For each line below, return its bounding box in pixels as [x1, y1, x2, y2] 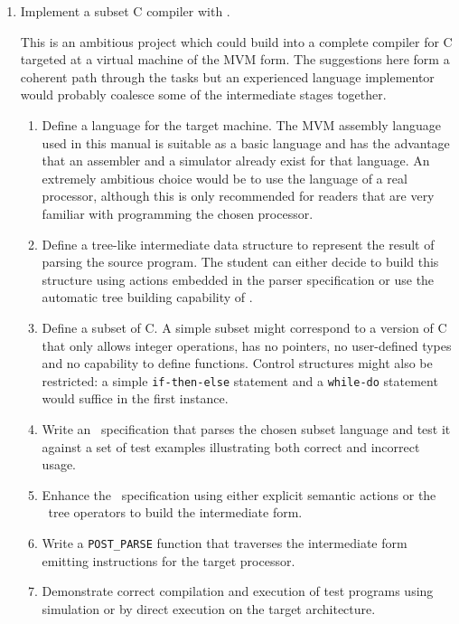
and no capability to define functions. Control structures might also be [42, 354, 433, 373]
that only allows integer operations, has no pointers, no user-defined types [42, 336, 452, 355]
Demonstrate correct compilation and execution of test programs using [42, 581, 434, 600]
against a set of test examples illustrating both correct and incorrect [42, 437, 420, 456]
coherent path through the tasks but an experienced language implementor [20, 67, 435, 86]
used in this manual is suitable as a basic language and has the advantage [42, 133, 450, 152]
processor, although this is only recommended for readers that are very [42, 186, 435, 205]
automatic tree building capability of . [42, 288, 253, 307]
